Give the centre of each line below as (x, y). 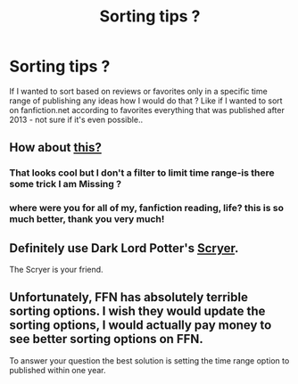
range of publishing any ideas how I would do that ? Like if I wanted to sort (146, 101)
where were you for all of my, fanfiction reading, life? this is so (146, 208)
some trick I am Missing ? (66, 184)
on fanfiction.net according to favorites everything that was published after (147, 110)
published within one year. (58, 370)
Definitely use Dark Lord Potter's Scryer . (124, 248)
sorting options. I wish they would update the (137, 311)
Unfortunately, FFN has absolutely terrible (128, 297)
